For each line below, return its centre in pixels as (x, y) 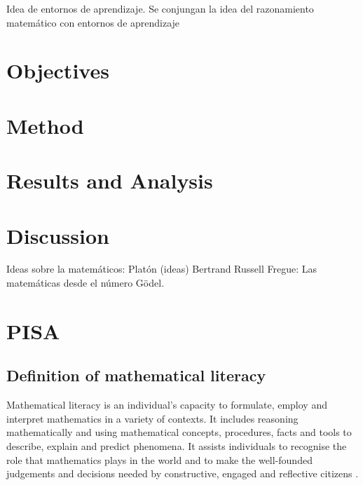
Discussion (58, 235)
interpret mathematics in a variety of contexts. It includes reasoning (152, 418)
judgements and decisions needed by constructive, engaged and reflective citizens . (183, 473)
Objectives (58, 70)
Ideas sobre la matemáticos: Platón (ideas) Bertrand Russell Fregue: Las (162, 269)
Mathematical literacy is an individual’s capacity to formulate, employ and (167, 405)
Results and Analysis (110, 180)
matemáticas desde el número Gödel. (85, 283)
